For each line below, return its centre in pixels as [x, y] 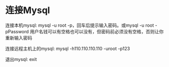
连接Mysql [28, 10]
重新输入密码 [19, 38]
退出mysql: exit [21, 59]
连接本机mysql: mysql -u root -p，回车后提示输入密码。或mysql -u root [80, 25]
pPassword [17, 31]
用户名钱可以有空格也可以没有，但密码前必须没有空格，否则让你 [97, 31]
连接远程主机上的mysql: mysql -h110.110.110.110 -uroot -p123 [68, 48]
